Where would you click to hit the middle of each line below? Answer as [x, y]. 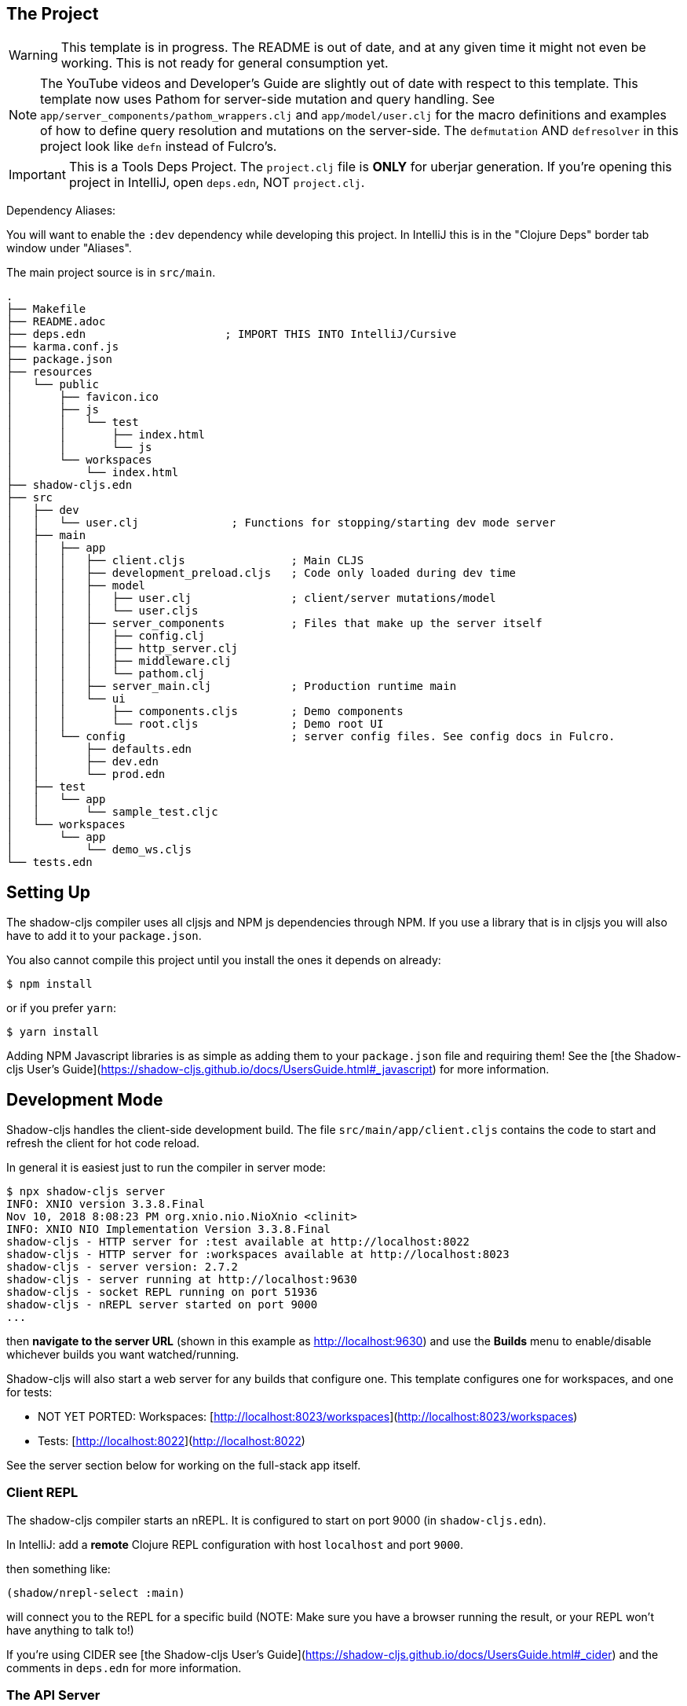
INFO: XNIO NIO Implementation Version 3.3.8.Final [169, 1229]
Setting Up [49, 892]
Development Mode [85, 1099]
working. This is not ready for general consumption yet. [225, 63]
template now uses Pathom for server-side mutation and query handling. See [268, 99]
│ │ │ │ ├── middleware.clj [119, 661]
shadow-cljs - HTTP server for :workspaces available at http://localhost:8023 [258, 1255]
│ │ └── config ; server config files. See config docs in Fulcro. [311, 737]
